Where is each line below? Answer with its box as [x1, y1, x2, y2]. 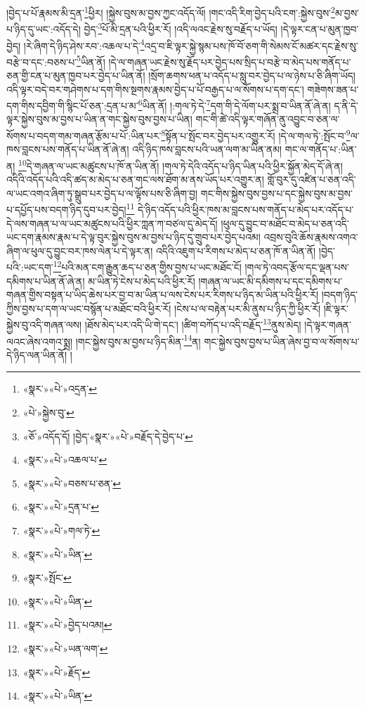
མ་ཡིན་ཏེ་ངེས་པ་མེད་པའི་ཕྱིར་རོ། [88, 273, 195, 288]
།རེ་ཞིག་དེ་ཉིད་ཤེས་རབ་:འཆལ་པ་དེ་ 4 [23, 36, 145, 53]
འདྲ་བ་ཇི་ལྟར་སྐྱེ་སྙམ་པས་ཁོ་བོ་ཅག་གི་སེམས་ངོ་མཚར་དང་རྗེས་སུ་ [144, 38, 358, 53]
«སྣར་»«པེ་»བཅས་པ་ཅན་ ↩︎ [22, 475, 122, 490]
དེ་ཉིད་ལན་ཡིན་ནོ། [6, 347, 67, 362]
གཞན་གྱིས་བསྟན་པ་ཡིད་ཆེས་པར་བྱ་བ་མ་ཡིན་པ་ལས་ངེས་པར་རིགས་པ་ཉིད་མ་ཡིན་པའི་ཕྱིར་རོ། [6, 287, 318, 302]
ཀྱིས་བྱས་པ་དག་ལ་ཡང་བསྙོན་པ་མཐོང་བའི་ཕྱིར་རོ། [6, 301, 171, 315]
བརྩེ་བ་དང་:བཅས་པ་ [6, 54, 77, 69]
